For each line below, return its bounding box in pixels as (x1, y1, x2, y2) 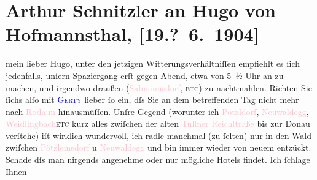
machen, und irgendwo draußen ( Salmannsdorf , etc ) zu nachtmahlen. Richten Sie (6, 81, 312, 94)
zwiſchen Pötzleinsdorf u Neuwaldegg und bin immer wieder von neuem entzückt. (6, 141, 311, 154)
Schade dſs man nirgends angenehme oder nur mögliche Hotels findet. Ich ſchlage (6, 153, 310, 166)
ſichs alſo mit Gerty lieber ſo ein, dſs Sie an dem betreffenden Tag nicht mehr (6, 93, 299, 106)
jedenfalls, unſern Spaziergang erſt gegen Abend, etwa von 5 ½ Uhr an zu (6, 69, 284, 81)
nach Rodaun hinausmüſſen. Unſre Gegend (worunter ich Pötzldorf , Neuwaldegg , (6, 105, 309, 118)
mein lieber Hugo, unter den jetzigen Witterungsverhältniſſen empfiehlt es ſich (6, 57, 300, 70)
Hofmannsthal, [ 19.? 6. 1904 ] (6, 21, 259, 47)
